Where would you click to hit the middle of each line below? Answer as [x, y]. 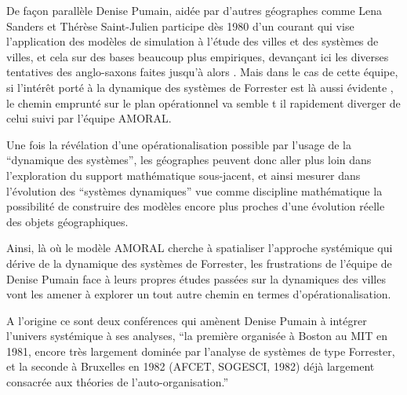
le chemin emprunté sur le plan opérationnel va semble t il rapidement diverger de [203, 102]
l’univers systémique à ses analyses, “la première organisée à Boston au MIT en [197, 336]
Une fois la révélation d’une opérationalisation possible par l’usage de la [179, 144]
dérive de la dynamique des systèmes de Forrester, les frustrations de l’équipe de [199, 263]
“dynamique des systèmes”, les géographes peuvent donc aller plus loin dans [189, 160]
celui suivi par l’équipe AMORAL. [89, 118]
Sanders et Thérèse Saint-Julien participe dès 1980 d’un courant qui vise [180, 26]
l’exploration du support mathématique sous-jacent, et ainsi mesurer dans [184, 175]
